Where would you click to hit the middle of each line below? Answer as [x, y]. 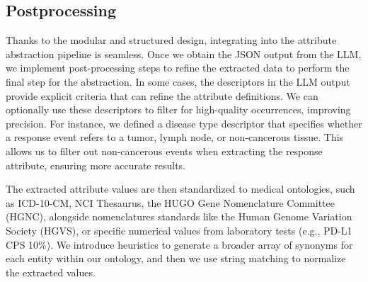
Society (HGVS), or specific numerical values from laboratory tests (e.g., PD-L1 [179, 230]
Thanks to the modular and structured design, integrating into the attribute [171, 40]
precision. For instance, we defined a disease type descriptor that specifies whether [184, 123]
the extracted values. [51, 272]
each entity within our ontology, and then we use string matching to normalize [176, 258]
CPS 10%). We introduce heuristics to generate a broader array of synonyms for [179, 244]
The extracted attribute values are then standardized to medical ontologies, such [180, 189]
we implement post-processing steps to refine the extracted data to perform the [178, 68]
